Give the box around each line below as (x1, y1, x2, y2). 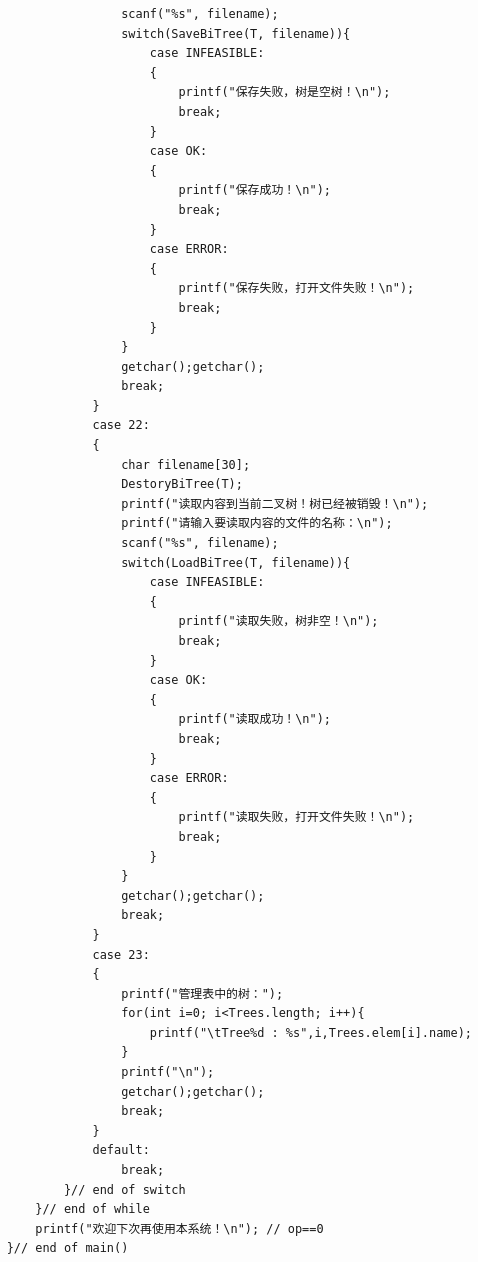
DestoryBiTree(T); (121, 477, 243, 492)
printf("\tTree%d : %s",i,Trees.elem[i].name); (149, 1025, 472, 1040)
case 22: (92, 418, 150, 433)
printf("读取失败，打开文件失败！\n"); (178, 810, 415, 825)
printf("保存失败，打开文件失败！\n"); (178, 281, 415, 296)
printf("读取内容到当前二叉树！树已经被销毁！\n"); (121, 496, 429, 511)
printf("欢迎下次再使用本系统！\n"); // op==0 (35, 1221, 324, 1236)
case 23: (92, 947, 150, 962)
